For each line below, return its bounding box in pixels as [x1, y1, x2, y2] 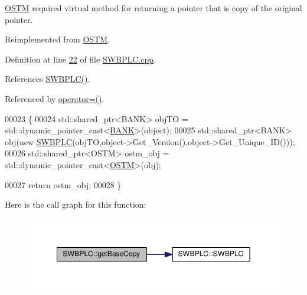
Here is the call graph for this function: [5, 198, 146, 211]
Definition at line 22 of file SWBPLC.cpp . [5, 53, 156, 65]
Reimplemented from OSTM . [5, 33, 110, 45]
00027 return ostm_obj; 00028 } [5, 178, 122, 191]
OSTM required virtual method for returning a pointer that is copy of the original [5, 2, 302, 14]
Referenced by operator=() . [5, 92, 104, 104]
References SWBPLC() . [5, 73, 90, 85]
